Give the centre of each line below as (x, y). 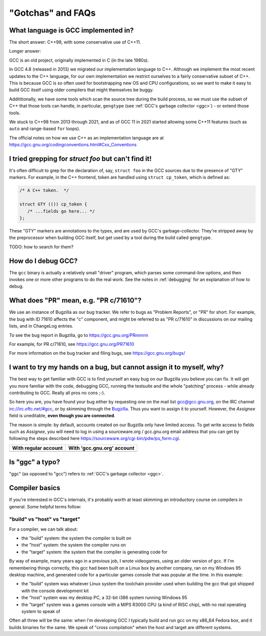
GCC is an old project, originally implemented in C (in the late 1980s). (79, 60)
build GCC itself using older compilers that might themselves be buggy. (81, 90)
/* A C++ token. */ (44, 190)
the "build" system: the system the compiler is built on (76, 538)
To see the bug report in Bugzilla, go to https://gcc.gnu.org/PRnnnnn (79, 335)
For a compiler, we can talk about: (44, 529)
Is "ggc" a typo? (34, 462)
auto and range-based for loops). (45, 129)
